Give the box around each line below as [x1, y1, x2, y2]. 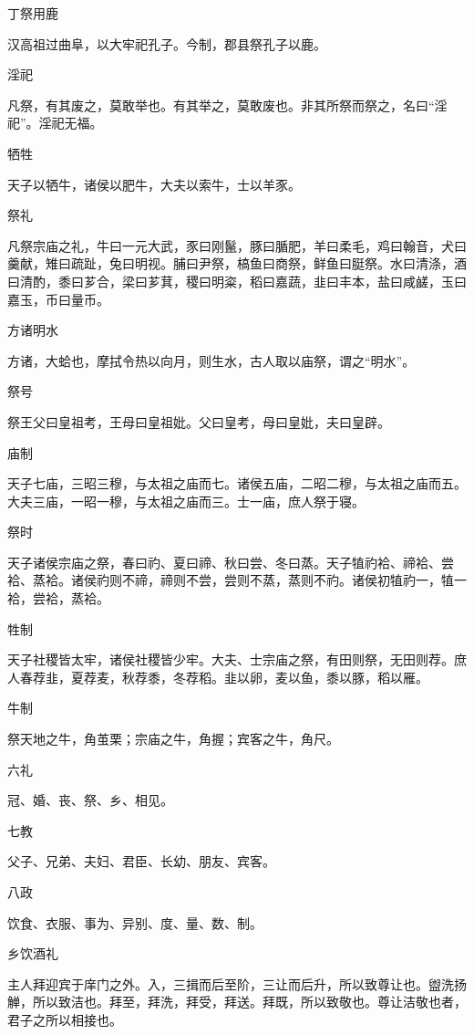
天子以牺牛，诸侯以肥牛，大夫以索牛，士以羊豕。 [7, 174, 301, 193]
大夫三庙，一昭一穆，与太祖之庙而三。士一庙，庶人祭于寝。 [7, 491, 365, 510]
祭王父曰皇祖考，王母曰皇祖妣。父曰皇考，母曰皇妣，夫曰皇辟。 [7, 412, 390, 431]
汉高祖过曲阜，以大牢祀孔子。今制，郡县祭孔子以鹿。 [7, 34, 326, 53]
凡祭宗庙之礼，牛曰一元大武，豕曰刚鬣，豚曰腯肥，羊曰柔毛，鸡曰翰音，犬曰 [7, 235, 467, 255]
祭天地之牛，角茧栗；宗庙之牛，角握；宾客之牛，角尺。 [7, 729, 339, 748]
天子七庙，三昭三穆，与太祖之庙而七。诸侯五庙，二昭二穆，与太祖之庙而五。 [7, 474, 467, 493]
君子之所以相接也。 [7, 1009, 122, 1029]
